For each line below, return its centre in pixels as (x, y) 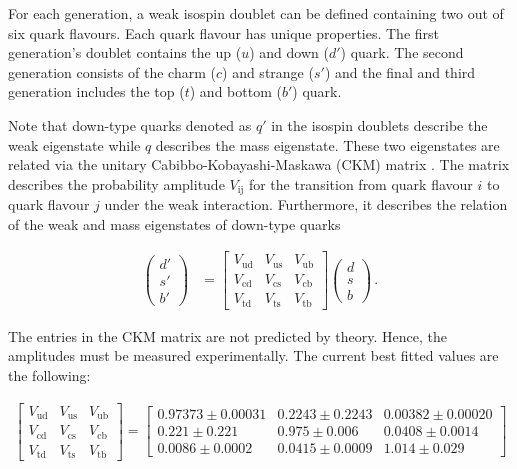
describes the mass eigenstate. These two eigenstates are (327, 144)
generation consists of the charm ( (112, 71)
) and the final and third (400, 71)
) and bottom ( (235, 91)
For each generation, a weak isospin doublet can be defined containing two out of (256, 13)
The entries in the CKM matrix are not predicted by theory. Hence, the (227, 335)
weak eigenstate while (74, 144)
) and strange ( (268, 71)
